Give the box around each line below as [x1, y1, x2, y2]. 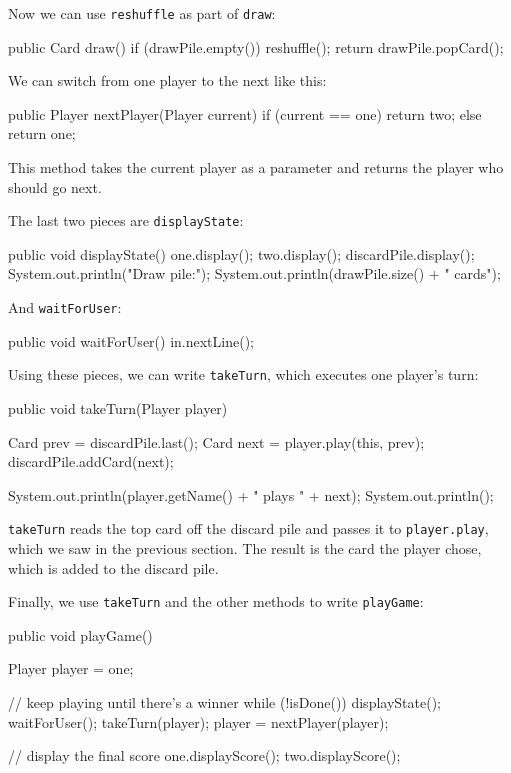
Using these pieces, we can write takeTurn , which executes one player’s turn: [8, 364, 479, 385]
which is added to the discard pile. [8, 557, 219, 578]
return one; [8, 123, 76, 144]
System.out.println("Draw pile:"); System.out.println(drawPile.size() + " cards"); [8, 263, 501, 284]
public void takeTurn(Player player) [8, 397, 228, 418]
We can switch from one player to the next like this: [8, 70, 327, 91]
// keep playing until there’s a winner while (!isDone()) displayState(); [8, 692, 441, 713]
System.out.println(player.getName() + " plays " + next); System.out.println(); [8, 484, 494, 505]
